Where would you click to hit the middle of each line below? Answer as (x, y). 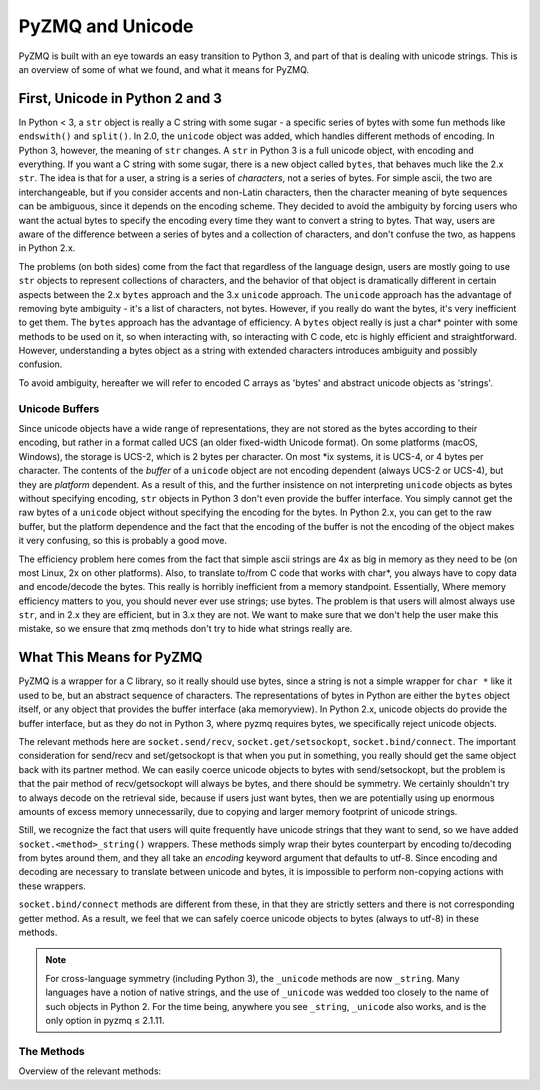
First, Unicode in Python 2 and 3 (120, 98)
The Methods (51, 1051)
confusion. (40, 364)
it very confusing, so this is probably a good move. (122, 541)
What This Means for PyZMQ (110, 657)
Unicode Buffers (59, 408)
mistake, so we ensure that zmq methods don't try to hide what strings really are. (185, 629)
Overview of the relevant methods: (90, 1071)
